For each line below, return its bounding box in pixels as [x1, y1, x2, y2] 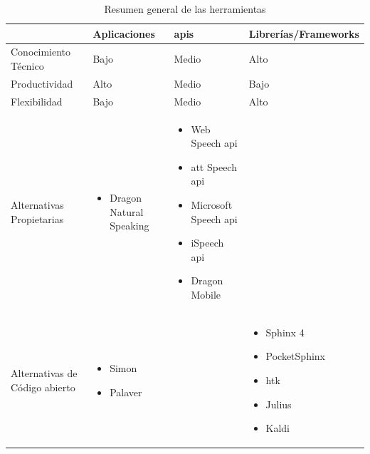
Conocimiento [11, 44, 70, 59]
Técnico [11, 58, 44, 73]
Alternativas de [11, 366, 78, 381]
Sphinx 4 [265, 324, 305, 339]
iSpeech [191, 235, 224, 250]
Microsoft [191, 197, 233, 212]
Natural [110, 204, 144, 219]
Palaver [110, 384, 142, 399]
